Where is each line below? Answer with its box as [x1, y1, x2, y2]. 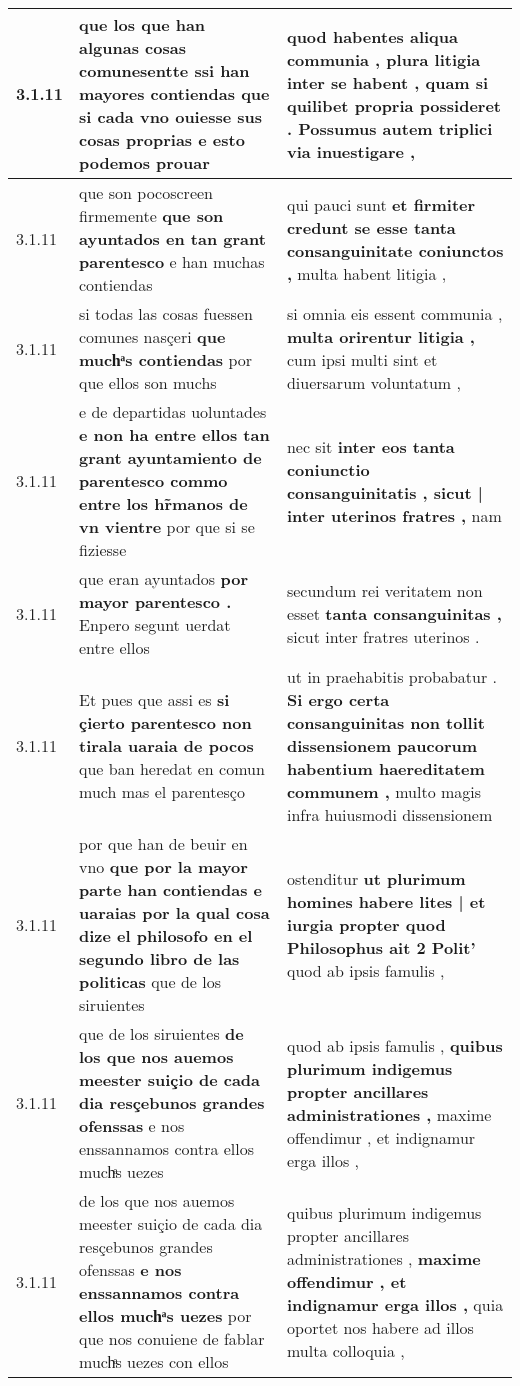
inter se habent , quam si [286, 70, 489, 94]
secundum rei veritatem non [286, 578, 483, 602]
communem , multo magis [286, 780, 482, 803]
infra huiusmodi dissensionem [286, 803, 493, 826]
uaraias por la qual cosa [79, 901, 270, 924]
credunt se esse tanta [286, 215, 456, 239]
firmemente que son [79, 204, 224, 227]
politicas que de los [79, 970, 221, 993]
